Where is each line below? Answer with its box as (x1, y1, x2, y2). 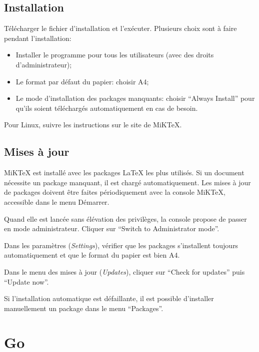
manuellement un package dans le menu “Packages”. (4, 303, 163, 313)
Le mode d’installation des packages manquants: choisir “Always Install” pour (15, 93, 255, 103)
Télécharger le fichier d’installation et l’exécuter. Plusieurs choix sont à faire (4, 23, 237, 33)
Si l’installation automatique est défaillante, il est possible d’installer (4, 293, 214, 304)
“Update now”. (4, 276, 49, 287)
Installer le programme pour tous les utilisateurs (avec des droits (15, 49, 214, 60)
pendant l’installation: (4, 32, 71, 43)
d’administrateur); (15, 59, 72, 69)
